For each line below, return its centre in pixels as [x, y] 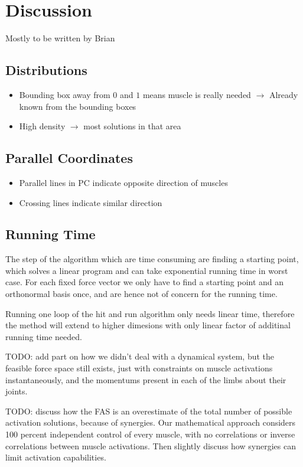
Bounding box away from [65, 94]
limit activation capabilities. [56, 457]
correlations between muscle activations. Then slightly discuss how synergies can [151, 445]
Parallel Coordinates [69, 158]
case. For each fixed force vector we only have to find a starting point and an [145, 282]
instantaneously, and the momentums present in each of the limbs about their [146, 379]
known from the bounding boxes [78, 106]
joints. [17, 391]
